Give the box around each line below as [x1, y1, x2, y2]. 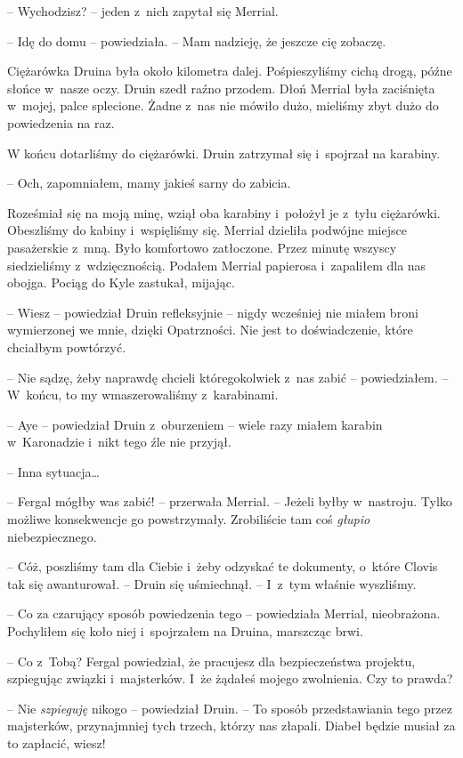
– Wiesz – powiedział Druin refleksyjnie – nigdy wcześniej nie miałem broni [7, 302, 418, 321]
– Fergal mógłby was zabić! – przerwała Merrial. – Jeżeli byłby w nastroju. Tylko [7, 492, 452, 511]
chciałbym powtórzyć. [7, 337, 126, 356]
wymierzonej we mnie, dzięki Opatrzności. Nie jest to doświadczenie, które [7, 320, 413, 339]
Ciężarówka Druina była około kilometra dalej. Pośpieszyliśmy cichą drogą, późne [7, 61, 452, 80]
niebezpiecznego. [7, 527, 97, 545]
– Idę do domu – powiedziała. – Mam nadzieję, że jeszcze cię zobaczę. [7, 31, 386, 50]
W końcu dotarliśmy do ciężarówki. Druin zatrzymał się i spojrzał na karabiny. [7, 143, 441, 162]
